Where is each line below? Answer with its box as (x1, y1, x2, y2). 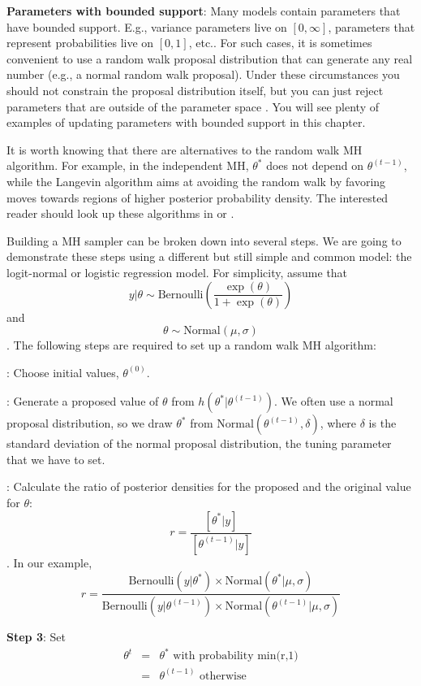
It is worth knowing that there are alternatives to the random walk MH (6, 141, 363, 158)
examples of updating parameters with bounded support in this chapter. (6, 114, 366, 131)
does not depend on (266, 157, 364, 174)
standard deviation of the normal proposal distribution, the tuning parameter (6, 435, 392, 452)
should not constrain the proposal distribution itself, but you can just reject (6, 81, 384, 98)
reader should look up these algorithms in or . (6, 205, 234, 222)
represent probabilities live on (6, 34, 154, 51)
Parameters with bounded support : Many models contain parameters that (6, 2, 401, 19)
